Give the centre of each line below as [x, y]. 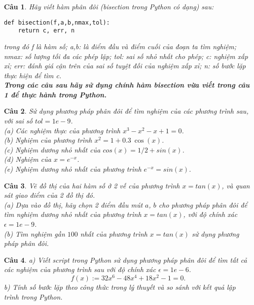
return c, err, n [46, 31]
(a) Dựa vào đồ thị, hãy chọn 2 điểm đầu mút [73, 204]
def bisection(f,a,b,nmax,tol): [57, 22]
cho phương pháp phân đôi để [203, 204]
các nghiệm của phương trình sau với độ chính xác [80, 269]
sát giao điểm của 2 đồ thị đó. [50, 195]
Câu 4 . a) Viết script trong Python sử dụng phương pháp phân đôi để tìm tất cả [126, 259]
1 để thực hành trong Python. [55, 94]
